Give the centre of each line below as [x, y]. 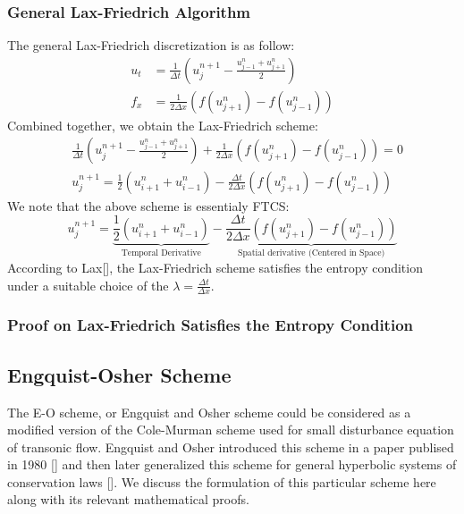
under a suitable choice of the [88, 285]
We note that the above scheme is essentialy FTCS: [148, 205]
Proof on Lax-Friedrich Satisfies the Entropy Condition [210, 325]
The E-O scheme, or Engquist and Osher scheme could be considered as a [209, 412]
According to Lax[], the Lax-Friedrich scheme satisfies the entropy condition [215, 268]
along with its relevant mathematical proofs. [128, 499]
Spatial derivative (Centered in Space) [311, 253]
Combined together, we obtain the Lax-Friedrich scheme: [163, 125]
